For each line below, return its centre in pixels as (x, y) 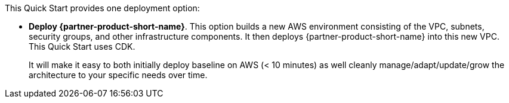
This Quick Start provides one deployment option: (102, 8)
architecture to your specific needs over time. (118, 75)
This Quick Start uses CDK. (82, 46)
